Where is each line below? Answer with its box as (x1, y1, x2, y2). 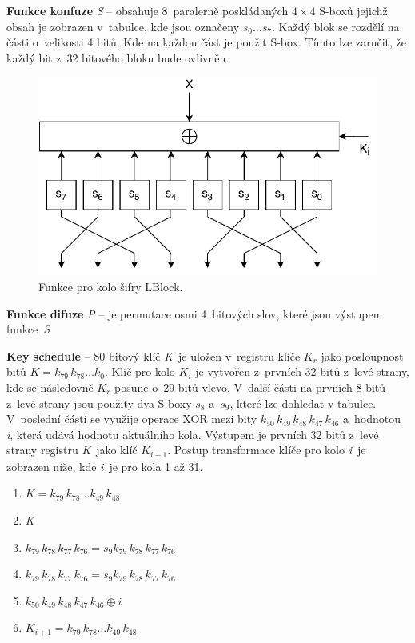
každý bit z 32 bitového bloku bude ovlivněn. (6, 49, 229, 66)
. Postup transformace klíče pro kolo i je (167, 441, 366, 458)
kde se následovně (6, 378, 94, 395)
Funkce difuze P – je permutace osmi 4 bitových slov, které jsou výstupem (6, 305, 383, 321)
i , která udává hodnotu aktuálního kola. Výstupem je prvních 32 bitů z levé (6, 425, 379, 442)
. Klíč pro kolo (104, 363, 175, 380)
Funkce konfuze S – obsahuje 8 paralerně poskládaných (6, 2, 289, 18)
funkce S (6, 321, 50, 337)
